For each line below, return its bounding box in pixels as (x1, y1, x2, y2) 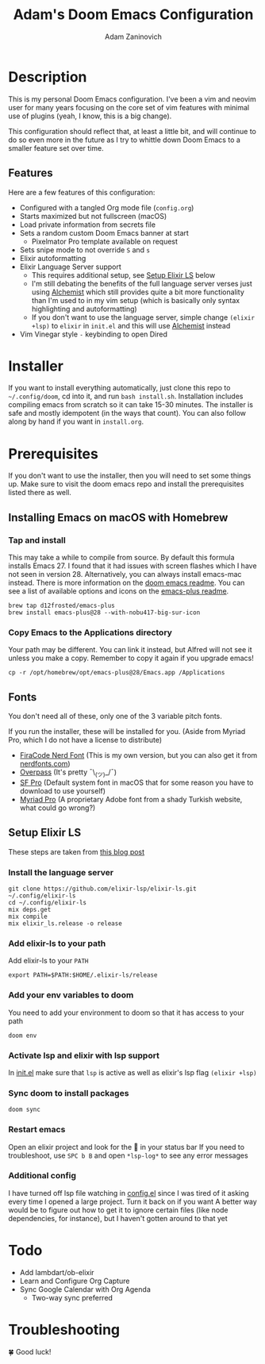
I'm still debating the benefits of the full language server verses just (31, 279, 252, 288)
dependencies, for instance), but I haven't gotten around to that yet (8, 1213, 228, 1223)
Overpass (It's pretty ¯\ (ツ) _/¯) (19, 767, 117, 778)
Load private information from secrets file (19, 220, 156, 229)
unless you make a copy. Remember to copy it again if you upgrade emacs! (8, 653, 254, 663)
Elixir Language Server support (19, 262, 121, 271)
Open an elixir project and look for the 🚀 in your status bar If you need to (8, 1142, 244, 1151)
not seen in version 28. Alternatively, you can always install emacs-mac (8, 570, 242, 579)
